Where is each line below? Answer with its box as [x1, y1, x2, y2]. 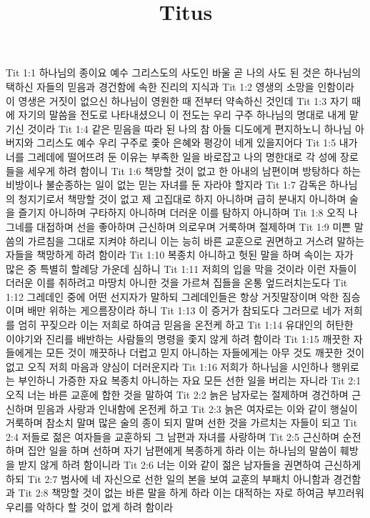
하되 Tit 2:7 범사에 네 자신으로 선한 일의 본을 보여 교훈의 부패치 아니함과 [6, 471, 330, 486]
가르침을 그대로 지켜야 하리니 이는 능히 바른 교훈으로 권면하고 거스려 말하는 [27, 233, 365, 248]
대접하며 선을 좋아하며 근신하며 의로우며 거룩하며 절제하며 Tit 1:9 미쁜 [36, 219, 351, 234]
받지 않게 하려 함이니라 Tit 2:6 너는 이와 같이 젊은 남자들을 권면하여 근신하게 [18, 457, 361, 472]
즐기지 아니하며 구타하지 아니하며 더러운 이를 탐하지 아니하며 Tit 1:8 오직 [18, 205, 346, 220]
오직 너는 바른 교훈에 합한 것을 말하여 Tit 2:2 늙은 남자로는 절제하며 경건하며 [6, 387, 349, 402]
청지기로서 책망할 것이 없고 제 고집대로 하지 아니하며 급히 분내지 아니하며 [18, 191, 346, 206]
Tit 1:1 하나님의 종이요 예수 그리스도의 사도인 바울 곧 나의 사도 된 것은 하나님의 [6, 65, 361, 80]
